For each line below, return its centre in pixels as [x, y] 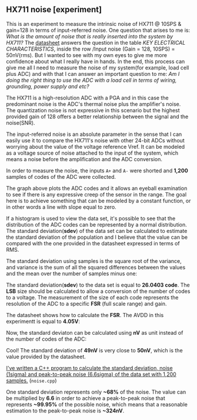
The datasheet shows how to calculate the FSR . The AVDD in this [85, 315]
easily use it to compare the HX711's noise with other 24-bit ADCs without [96, 140]
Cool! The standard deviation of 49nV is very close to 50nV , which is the [95, 350]
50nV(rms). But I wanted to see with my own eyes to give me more [87, 55]
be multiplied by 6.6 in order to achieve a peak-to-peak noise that [86, 398]
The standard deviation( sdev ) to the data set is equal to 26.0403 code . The [98, 285]
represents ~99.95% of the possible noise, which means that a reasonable [97, 404]
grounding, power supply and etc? [48, 86]
